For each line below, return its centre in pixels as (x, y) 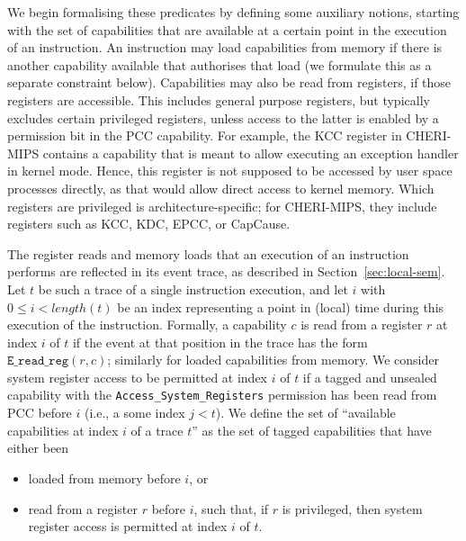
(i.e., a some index (134, 413)
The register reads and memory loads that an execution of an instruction (208, 253)
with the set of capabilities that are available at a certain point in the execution (227, 29)
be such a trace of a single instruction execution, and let (193, 289)
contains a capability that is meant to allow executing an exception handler (251, 153)
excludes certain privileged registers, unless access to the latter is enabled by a (223, 117)
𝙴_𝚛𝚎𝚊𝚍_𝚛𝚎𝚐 (38, 361)
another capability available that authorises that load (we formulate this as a (220, 64)
